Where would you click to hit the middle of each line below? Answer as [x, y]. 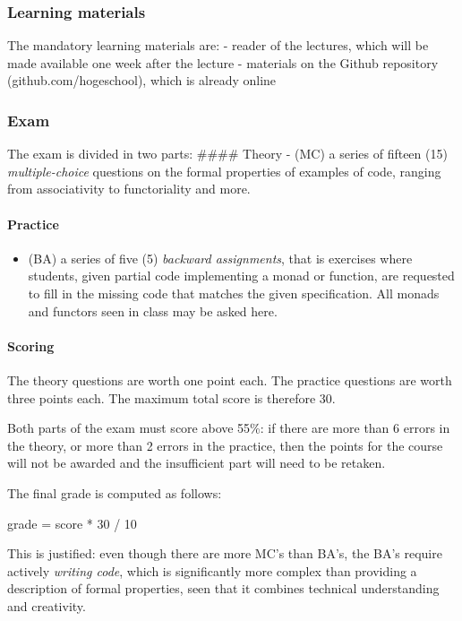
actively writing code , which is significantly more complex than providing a [212, 570]
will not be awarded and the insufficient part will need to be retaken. [197, 463]
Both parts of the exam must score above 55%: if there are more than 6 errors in [229, 428]
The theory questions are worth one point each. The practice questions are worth [230, 379]
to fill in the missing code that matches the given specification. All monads [234, 293]
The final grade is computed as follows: [115, 492]
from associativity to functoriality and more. [129, 189]
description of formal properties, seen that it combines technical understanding [223, 588]
